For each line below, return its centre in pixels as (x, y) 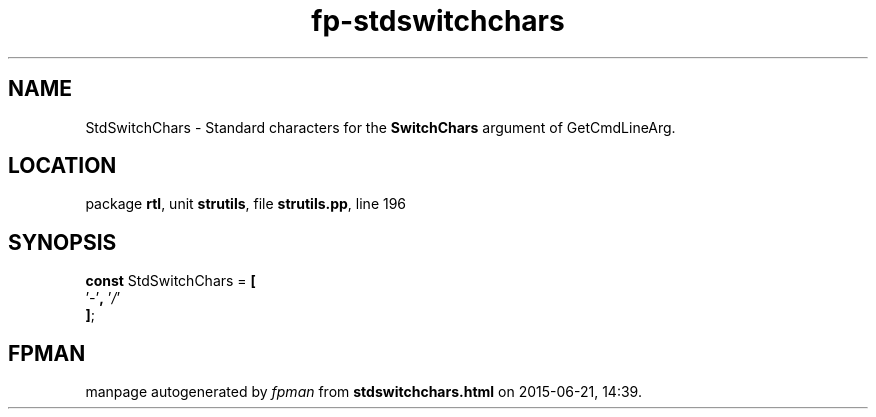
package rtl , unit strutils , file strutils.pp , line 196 (246, 204)
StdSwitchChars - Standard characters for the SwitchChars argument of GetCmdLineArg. (380, 127)
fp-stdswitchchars (438, 21)
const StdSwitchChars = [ (170, 281)
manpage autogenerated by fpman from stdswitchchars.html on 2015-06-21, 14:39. (363, 392)
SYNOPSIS (62, 242)
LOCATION (62, 166)
